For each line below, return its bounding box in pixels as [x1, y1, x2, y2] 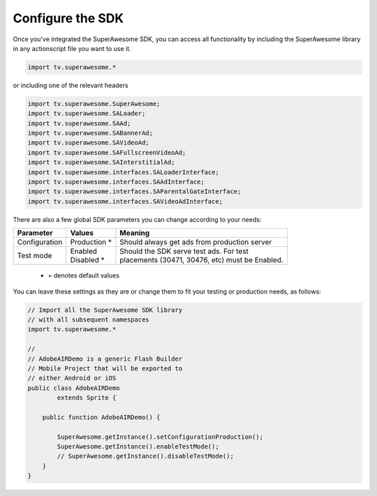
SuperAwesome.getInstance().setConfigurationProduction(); [57, 433, 264, 441]
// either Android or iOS [27, 374, 117, 382]
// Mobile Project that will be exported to [27, 364, 183, 373]
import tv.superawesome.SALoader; [27, 110, 146, 118]
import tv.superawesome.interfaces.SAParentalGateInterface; [27, 188, 242, 195]
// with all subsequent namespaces [27, 315, 149, 324]
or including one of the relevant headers [13, 81, 128, 89]
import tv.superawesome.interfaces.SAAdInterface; [27, 178, 205, 186]
